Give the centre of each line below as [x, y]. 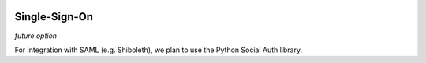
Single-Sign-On [54, 17]
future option [36, 36]
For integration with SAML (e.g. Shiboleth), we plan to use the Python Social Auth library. [159, 50]
